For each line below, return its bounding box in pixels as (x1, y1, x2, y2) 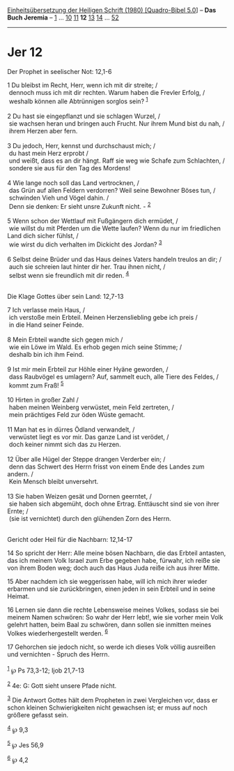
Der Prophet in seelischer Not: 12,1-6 (7, 67, 112, 75)
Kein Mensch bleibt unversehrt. (8, 478, 99, 486)
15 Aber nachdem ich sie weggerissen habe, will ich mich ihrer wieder (7, 578, 208, 586)
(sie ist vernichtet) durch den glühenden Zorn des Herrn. (8, 515, 172, 523)
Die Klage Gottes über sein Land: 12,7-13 (7, 292, 124, 300)
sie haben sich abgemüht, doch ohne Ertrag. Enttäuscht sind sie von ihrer (8, 499, 219, 508)
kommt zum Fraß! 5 (8, 380, 64, 390)
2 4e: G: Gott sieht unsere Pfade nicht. (7, 680, 117, 690)
